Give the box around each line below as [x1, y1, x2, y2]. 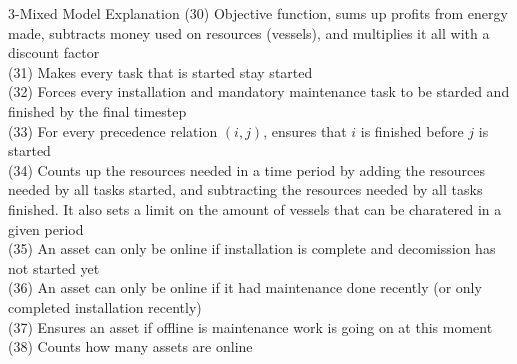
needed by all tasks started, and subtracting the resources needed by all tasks [8, 179, 483, 200]
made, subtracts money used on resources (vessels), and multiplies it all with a [8, 22, 490, 43]
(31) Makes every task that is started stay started [8, 61, 313, 82]
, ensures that [263, 120, 347, 141]
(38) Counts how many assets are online [8, 336, 253, 357]
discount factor [8, 42, 100, 63]
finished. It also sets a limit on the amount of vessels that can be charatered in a [8, 198, 502, 219]
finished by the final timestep [8, 100, 187, 121]
